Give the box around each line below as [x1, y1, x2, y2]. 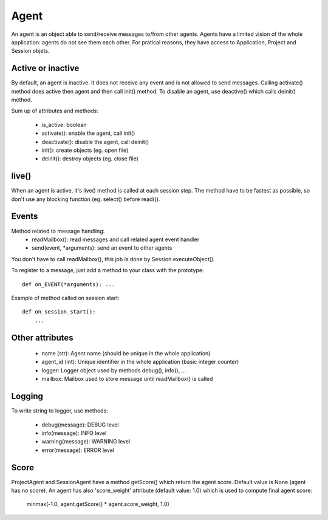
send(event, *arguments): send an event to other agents [32, 244, 173, 251]
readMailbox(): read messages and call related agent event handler [32, 236, 200, 243]
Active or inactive [11, 63, 80, 74]
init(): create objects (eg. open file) [41, 146, 129, 154]
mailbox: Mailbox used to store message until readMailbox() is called [41, 375, 213, 383]
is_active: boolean [41, 121, 87, 128]
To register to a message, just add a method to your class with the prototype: [11, 267, 204, 274]
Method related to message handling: [11, 227, 105, 234]
